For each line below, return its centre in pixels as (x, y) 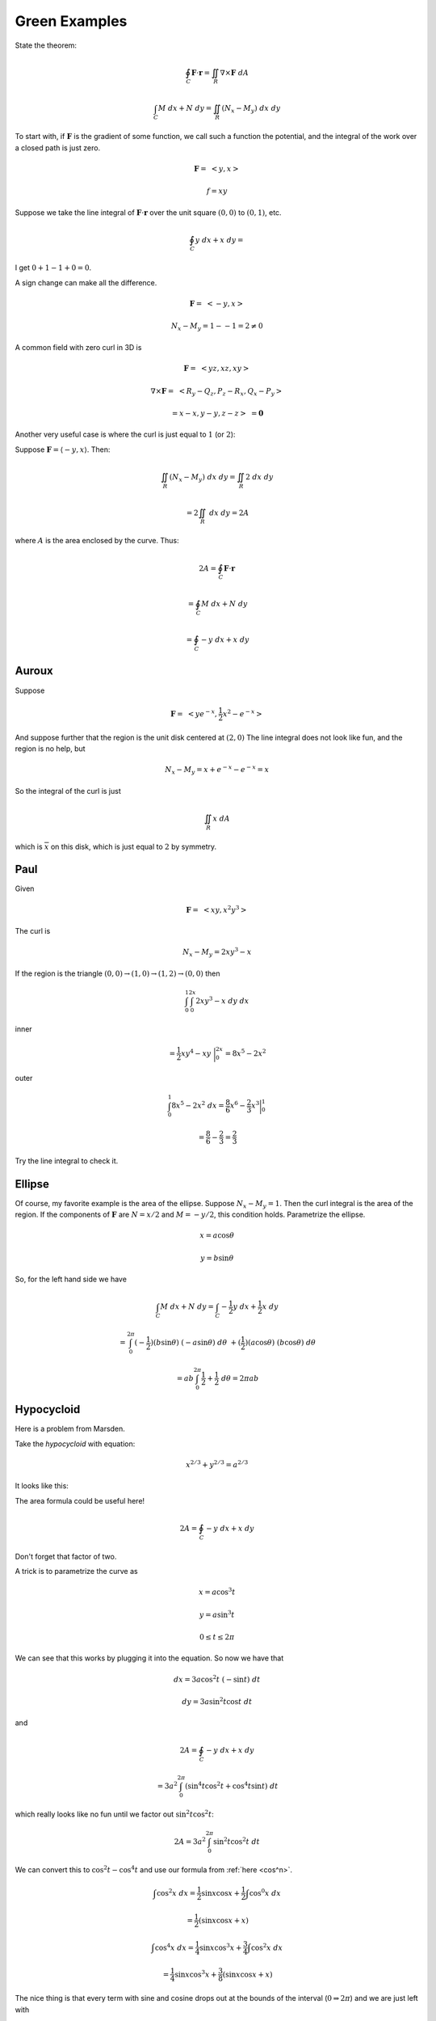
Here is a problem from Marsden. (70, 1429)
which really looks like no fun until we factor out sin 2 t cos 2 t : (114, 1814)
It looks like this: (42, 1486)
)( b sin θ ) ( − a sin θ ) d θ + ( (196, 1343)
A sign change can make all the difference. (86, 282)
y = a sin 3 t (217, 1614)
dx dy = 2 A (229, 513)
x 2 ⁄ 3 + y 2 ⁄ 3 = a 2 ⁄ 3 (217, 1464)
